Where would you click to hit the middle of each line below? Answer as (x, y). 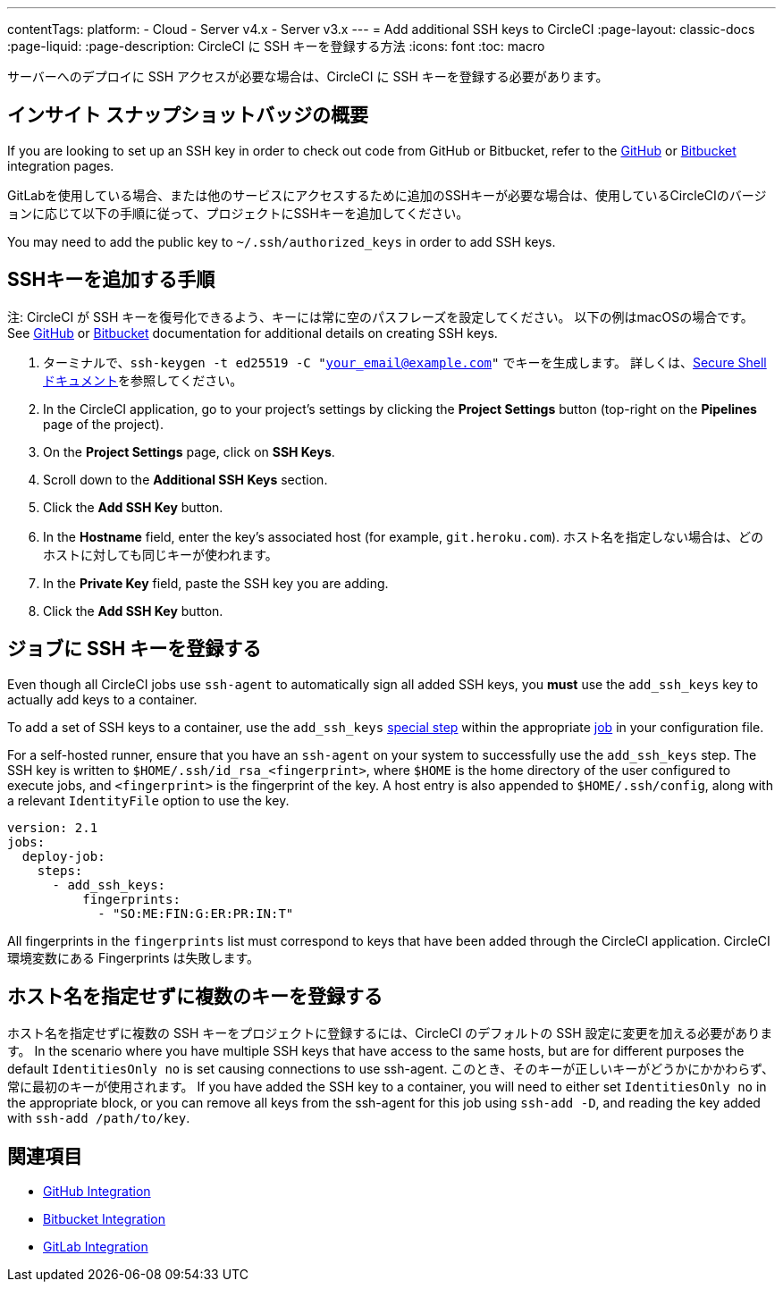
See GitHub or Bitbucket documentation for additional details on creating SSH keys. (253, 333)
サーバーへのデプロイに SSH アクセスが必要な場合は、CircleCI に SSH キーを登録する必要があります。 (308, 76)
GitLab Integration (96, 1247)
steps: (60, 870)
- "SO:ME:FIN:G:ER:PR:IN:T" (196, 913)
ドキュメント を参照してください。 (143, 380)
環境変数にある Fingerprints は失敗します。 (134, 957)
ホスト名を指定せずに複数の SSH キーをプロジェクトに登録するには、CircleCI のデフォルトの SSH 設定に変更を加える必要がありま (390, 1033)
